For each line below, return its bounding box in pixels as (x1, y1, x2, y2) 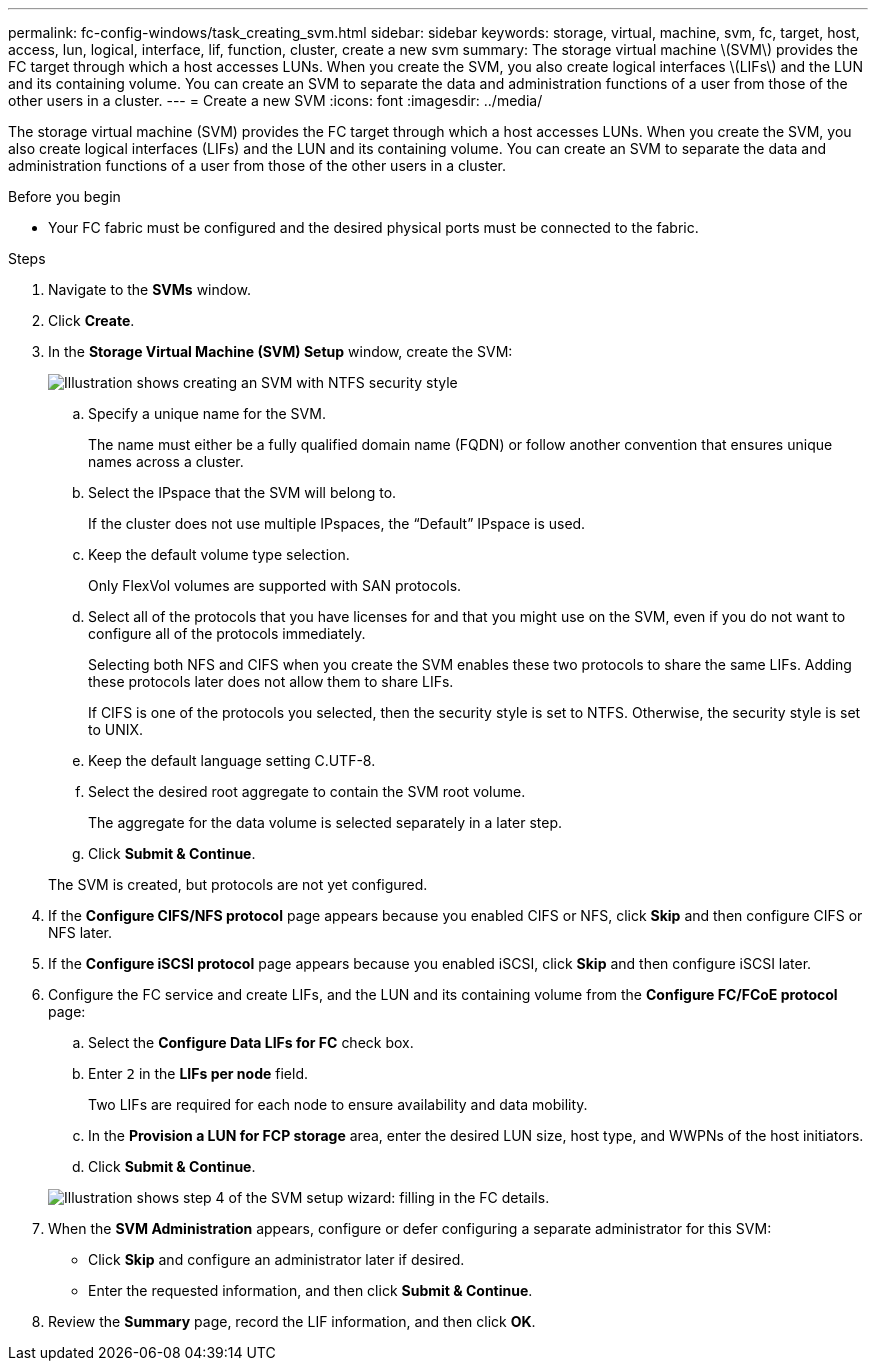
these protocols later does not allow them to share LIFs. (88, 673, 454, 690)
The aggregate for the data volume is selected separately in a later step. (88, 814, 562, 831)
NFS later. (48, 924, 113, 941)
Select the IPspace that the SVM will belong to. (88, 484, 397, 501)
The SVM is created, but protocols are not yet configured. (48, 876, 428, 893)
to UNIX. (88, 721, 144, 738)
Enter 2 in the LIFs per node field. (88, 1065, 308, 1082)
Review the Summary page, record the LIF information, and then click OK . (48, 1313, 536, 1330)
